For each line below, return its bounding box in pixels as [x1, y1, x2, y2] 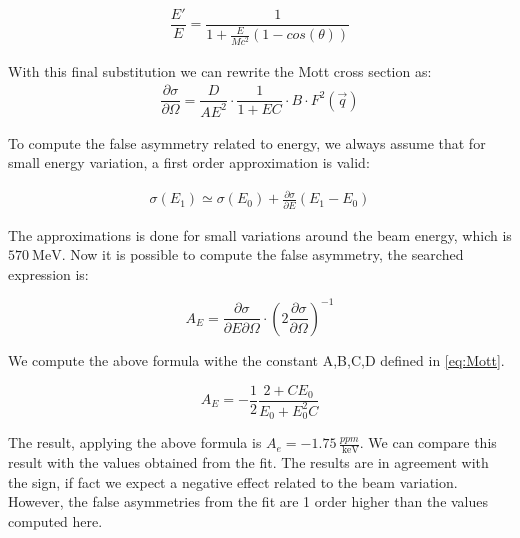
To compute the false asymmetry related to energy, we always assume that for [8, 132, 486, 153]
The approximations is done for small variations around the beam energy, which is [8, 224, 512, 245]
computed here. [8, 511, 103, 532]
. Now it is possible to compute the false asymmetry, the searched [61, 244, 464, 265]
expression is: [8, 263, 89, 284]
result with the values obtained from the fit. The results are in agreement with [8, 452, 489, 473]
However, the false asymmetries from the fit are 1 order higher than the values [8, 491, 489, 512]
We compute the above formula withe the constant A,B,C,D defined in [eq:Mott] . [8, 349, 505, 370]
